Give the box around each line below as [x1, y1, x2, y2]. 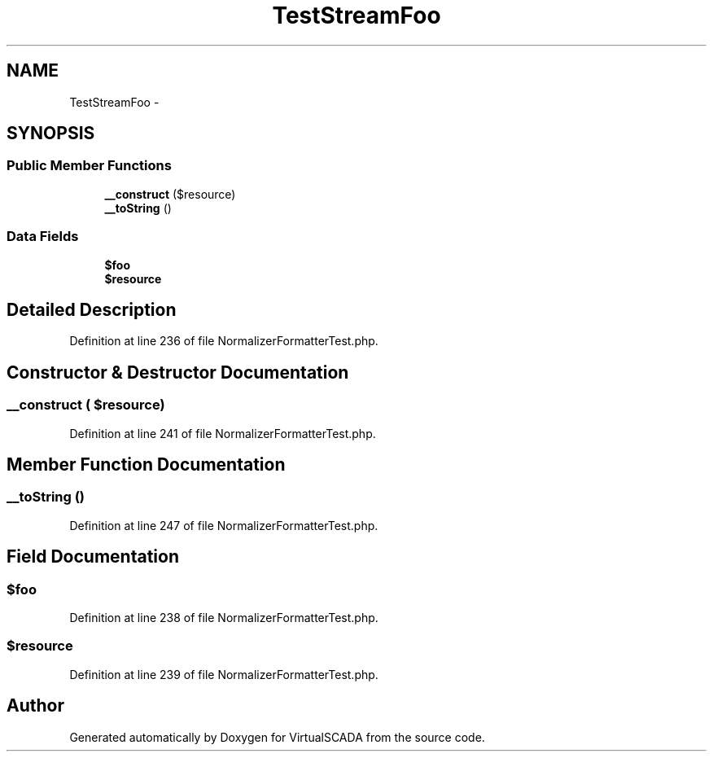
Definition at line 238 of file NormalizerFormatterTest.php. [69, 611, 378, 625]
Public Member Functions [7, 157, 172, 174]
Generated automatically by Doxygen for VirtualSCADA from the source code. [69, 730, 485, 744]
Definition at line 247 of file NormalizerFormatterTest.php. [69, 518, 378, 532]
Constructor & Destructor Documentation [7, 361, 349, 383]
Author [7, 695, 64, 716]
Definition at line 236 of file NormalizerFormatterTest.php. [69, 334, 378, 348]
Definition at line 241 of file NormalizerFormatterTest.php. [69, 426, 376, 440]
